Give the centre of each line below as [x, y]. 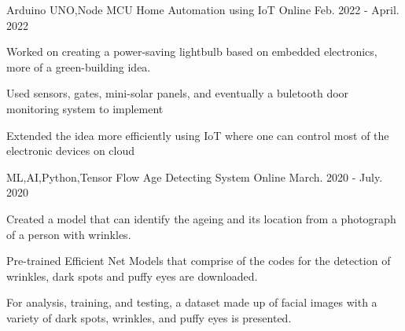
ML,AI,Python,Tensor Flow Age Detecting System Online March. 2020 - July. [195, 177]
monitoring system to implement [85, 108]
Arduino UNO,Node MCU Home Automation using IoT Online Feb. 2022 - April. [203, 9]
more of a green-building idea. [79, 66]
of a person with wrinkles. [69, 234]
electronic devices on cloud [71, 151]
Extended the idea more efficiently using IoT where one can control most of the [198, 135]
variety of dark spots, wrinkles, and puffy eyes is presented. [149, 317]
